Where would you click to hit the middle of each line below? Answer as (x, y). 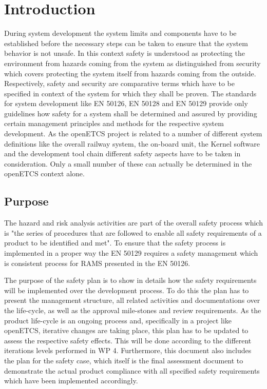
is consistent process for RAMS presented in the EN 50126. (97, 263)
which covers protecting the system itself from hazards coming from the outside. (130, 73)
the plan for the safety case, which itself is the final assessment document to (124, 360)
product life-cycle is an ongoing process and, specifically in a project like (118, 320)
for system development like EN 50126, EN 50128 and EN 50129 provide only (126, 103)
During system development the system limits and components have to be (120, 33)
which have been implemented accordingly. (71, 381)
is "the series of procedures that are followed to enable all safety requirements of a (133, 232)
